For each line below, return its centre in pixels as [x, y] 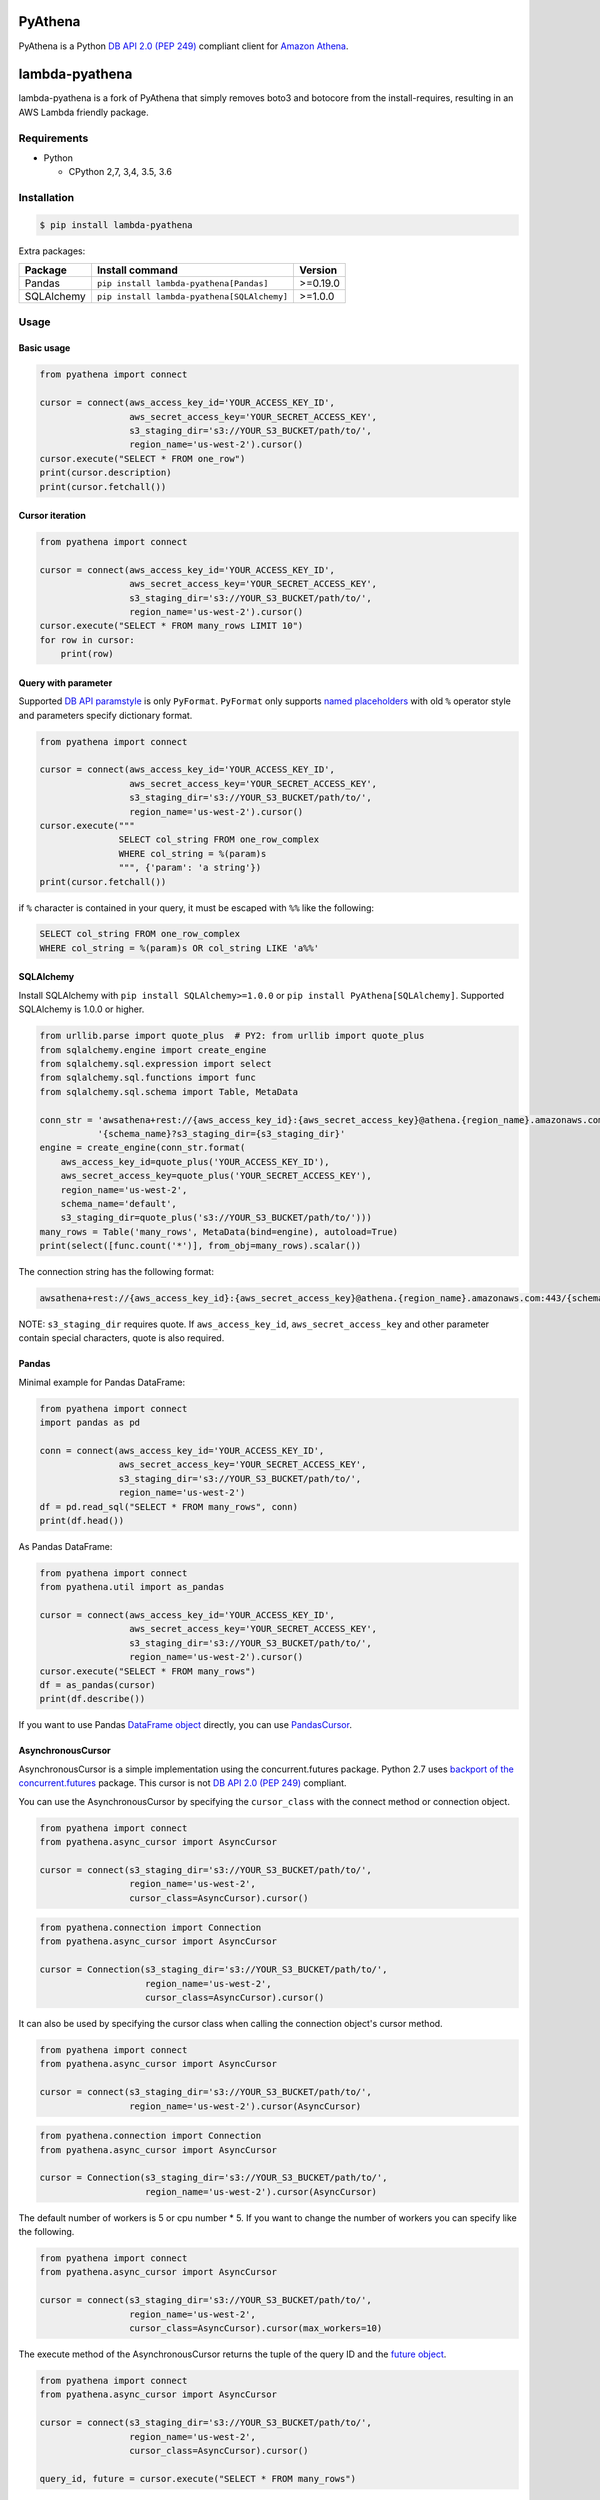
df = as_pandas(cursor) [98, 1685]
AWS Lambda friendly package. [83, 112]
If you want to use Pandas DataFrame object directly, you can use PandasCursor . [185, 1725]
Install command [137, 270]
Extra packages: [52, 251]
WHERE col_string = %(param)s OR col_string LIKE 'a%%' [179, 948]
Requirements [53, 138]
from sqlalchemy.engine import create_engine [153, 1049]
